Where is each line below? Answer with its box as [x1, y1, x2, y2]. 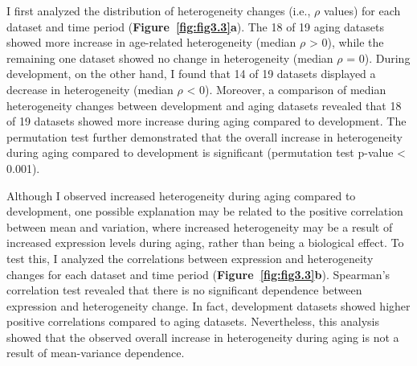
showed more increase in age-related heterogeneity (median [6, 34, 296, 51]
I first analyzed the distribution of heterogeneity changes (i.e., [6, 2, 311, 19]
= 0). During [346, 49, 411, 66]
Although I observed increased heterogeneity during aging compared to [6, 187, 356, 204]
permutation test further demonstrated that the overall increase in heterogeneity [6, 128, 403, 145]
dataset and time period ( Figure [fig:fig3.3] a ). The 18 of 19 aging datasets [6, 18, 385, 35]
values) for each [323, 2, 401, 19]
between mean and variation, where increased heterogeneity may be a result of [6, 218, 393, 235]
